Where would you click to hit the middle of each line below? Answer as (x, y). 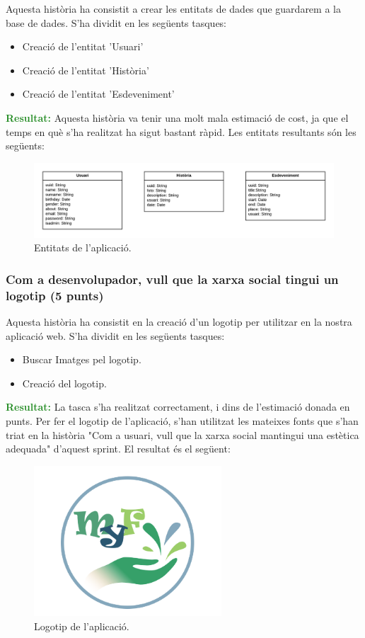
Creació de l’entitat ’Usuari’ (83, 46)
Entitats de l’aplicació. (83, 247)
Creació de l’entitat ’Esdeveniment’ (98, 94)
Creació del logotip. (64, 383)
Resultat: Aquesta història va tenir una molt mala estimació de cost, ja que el (177, 117)
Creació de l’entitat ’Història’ (86, 70)
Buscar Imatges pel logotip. (82, 359)
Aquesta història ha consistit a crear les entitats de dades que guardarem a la (173, 8)
